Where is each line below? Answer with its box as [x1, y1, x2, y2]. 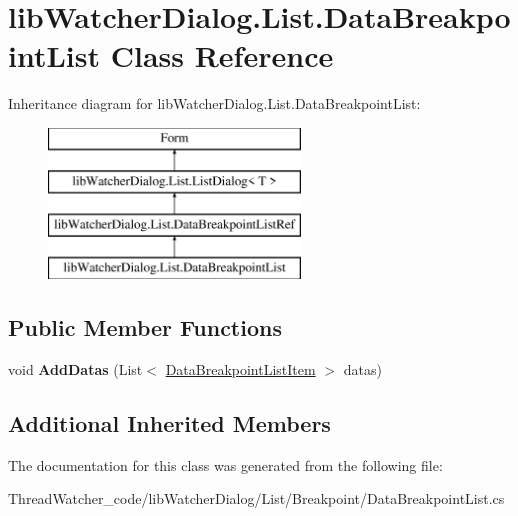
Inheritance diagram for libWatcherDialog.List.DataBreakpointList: [8, 93, 421, 114]
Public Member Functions [8, 312, 282, 343]
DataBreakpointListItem [165, 358, 316, 379]
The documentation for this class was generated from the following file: [8, 454, 443, 475]
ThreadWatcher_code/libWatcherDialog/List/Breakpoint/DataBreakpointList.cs [8, 488, 505, 509]
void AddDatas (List [8, 358, 143, 379]
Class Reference [110, 35, 334, 76]
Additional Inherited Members [8, 407, 331, 438]
